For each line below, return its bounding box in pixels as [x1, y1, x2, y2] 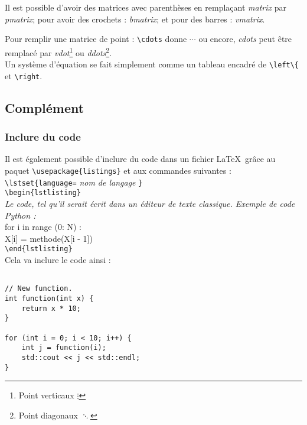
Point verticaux [18, 389, 74, 401]
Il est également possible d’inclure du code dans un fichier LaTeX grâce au [5, 153, 276, 165]
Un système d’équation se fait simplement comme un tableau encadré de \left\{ [5, 58, 299, 70]
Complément [5, 98, 84, 116]
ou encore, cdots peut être [198, 33, 292, 45]
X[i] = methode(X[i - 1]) [5, 232, 93, 244]
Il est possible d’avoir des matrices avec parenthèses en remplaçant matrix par [5, 1, 286, 13]
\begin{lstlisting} [5, 189, 81, 197]
